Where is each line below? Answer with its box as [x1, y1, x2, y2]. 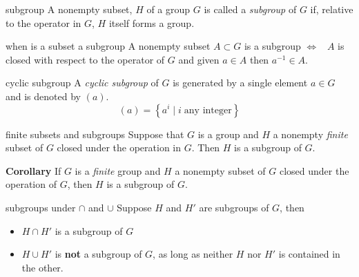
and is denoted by [6, 88, 81, 103]
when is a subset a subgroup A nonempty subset [6, 39, 211, 53]
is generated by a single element [173, 75, 308, 90]
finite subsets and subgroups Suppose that [6, 126, 184, 141]
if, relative [310, 2, 353, 16]
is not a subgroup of [55, 247, 142, 261]
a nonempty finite [273, 126, 348, 141]
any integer [184, 105, 232, 115]
